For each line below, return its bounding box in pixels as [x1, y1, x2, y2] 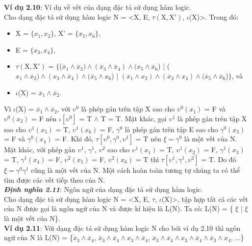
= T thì [135, 154, 159, 164]
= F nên [31, 113, 57, 123]
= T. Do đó [201, 154, 236, 164]
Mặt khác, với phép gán [4, 144, 76, 155]
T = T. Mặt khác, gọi [101, 113, 167, 123]
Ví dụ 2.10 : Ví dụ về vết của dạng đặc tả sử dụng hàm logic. [4, 2, 191, 12]
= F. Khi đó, [54, 134, 94, 144]
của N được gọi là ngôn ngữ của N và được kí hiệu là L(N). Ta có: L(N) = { [4, 203, 233, 214]
